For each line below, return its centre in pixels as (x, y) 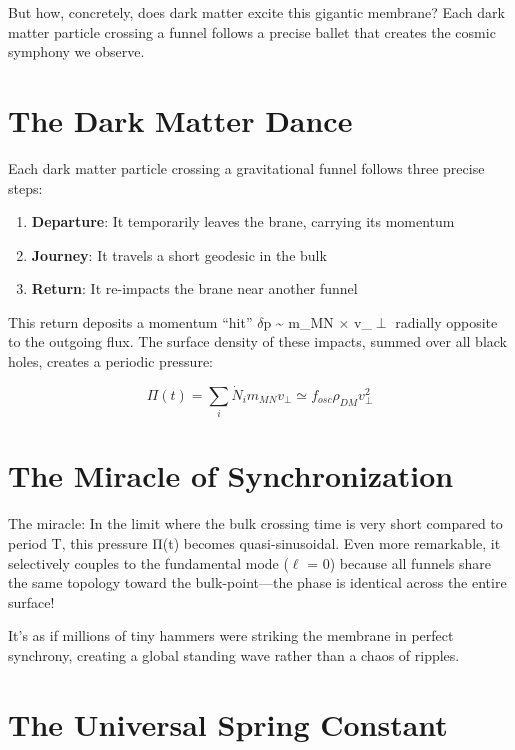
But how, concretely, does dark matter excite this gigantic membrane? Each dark (256, 12)
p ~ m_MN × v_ (317, 321)
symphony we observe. (76, 51)
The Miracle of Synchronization (231, 475)
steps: (25, 187)
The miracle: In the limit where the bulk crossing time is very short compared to (255, 523)
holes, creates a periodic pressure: (111, 361)
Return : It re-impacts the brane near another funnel (194, 288)
